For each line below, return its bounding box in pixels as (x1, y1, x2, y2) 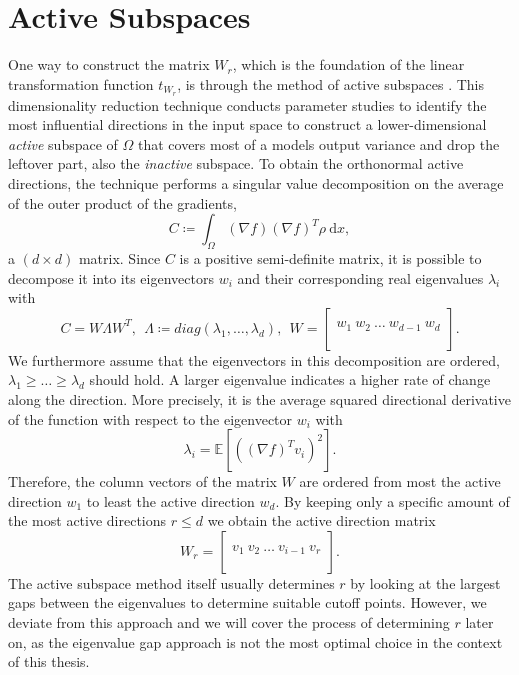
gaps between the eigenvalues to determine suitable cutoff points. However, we (8, 592, 487, 613)
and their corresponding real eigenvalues (237, 267, 484, 288)
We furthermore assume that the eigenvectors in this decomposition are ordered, (8, 349, 500, 370)
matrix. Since (78, 247, 161, 268)
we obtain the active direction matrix (207, 510, 436, 531)
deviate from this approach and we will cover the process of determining (8, 612, 450, 633)
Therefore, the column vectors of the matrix (8, 471, 277, 492)
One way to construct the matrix (8, 54, 210, 75)
